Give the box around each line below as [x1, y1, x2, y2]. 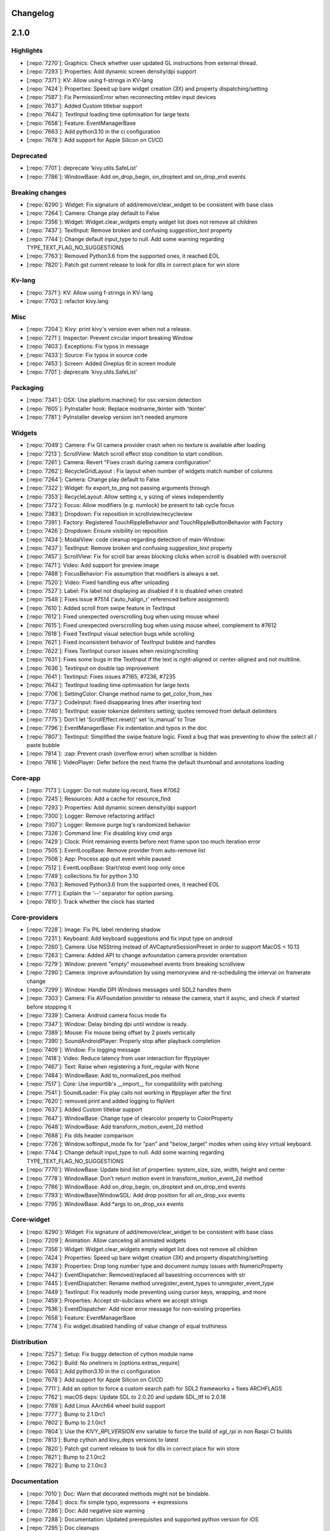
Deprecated [11, 152, 48, 160]
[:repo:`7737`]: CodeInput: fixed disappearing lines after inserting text [26, 699, 202, 706]
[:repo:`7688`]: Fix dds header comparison [26, 1132, 134, 1139]
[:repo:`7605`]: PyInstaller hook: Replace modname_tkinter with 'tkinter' [26, 405, 207, 412]
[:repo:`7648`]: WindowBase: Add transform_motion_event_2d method [26, 1123, 204, 1130]
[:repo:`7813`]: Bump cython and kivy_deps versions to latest [26, 1436, 179, 1443]
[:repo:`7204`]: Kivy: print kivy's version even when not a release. [26, 325, 192, 333]
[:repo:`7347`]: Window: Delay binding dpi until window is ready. [26, 1020, 188, 1028]
